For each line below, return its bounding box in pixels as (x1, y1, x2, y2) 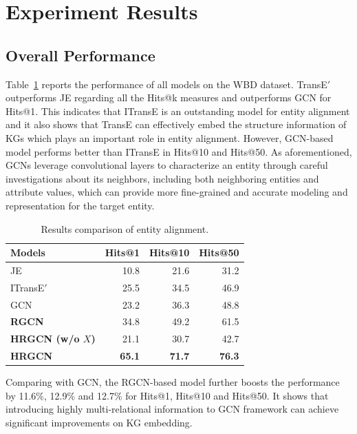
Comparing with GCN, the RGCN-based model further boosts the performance (6, 375, 340, 389)
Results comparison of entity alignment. (41, 221, 209, 236)
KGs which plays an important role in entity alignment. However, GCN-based (6, 130, 334, 145)
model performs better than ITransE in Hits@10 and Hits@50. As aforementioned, (6, 144, 352, 158)
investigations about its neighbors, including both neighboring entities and (6, 171, 319, 185)
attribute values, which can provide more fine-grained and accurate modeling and (6, 185, 348, 199)
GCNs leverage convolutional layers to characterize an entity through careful (6, 158, 328, 172)
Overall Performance (6, 44, 155, 65)
